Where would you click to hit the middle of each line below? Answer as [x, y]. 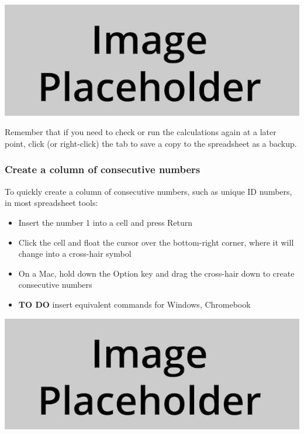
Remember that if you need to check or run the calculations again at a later [141, 132]
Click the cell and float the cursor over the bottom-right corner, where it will [156, 242]
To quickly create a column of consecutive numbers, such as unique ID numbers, [148, 191]
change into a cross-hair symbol [75, 254]
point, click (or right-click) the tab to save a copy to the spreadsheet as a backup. [151, 143]
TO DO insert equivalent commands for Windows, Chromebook [134, 304]
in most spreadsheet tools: [51, 203]
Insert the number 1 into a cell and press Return [106, 222]
